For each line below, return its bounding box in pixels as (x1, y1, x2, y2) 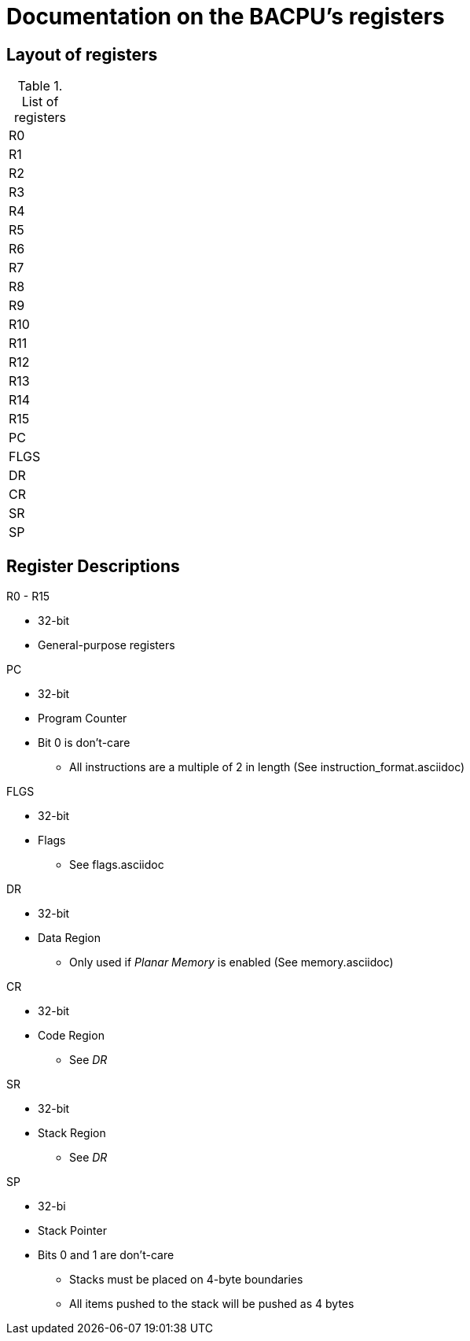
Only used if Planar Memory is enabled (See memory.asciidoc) (69, 955, 394, 970)
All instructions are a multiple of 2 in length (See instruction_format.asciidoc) (69, 760, 465, 774)
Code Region (38, 1029, 105, 1043)
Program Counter (38, 711, 127, 726)
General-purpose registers (38, 638, 175, 652)
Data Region (38, 931, 101, 945)
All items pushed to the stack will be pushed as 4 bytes (69, 1297, 354, 1311)
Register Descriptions (6, 556, 180, 576)
